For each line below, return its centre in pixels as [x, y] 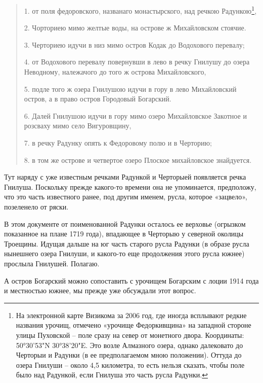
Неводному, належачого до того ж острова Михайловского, [115, 72]
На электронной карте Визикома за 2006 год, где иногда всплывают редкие [131, 315]
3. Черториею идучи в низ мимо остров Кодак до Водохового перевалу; [134, 44]
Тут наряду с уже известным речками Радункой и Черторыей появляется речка [125, 177]
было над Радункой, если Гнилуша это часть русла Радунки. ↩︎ [112, 375]
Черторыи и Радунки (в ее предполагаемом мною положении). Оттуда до [129, 355]
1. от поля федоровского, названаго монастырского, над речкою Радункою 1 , [140, 10]
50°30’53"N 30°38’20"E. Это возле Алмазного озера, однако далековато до [129, 345]
